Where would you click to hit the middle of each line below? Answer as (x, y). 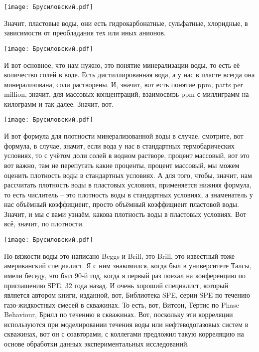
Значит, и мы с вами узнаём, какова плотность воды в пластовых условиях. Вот (125, 214)
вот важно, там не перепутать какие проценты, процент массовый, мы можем (122, 165)
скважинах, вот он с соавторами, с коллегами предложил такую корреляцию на (124, 334)
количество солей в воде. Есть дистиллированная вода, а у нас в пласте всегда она (129, 75)
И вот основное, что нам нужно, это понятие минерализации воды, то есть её (122, 65)
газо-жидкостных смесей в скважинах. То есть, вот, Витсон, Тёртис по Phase (122, 304)
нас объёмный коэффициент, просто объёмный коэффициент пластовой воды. (122, 204)
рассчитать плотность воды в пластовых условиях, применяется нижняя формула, (128, 185)
